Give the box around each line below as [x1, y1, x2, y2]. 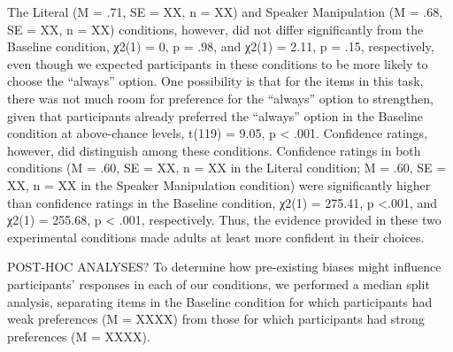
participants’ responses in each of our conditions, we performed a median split [7, 274, 430, 293]
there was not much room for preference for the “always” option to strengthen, [7, 88, 434, 107]
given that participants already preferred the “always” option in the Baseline [7, 106, 424, 125]
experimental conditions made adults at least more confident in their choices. [7, 227, 425, 246]
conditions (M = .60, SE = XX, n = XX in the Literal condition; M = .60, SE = [7, 158, 447, 177]
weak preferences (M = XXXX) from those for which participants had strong [7, 310, 425, 328]
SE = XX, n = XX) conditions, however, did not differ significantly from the [7, 19, 424, 38]
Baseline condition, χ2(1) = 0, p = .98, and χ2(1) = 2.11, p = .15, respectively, [7, 37, 434, 56]
